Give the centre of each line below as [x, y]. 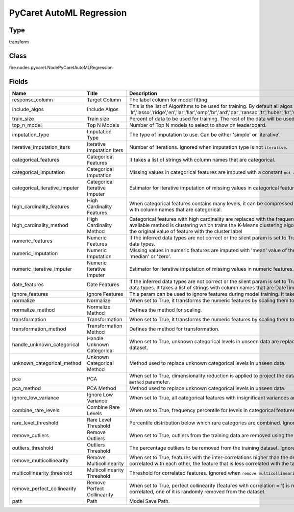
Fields [19, 81]
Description [143, 93]
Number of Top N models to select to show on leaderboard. [198, 125]
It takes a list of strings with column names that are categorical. [202, 160]
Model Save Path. [149, 501]
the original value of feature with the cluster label [186, 231]
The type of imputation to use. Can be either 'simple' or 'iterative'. [205, 135]
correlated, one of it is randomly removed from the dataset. [197, 491]
